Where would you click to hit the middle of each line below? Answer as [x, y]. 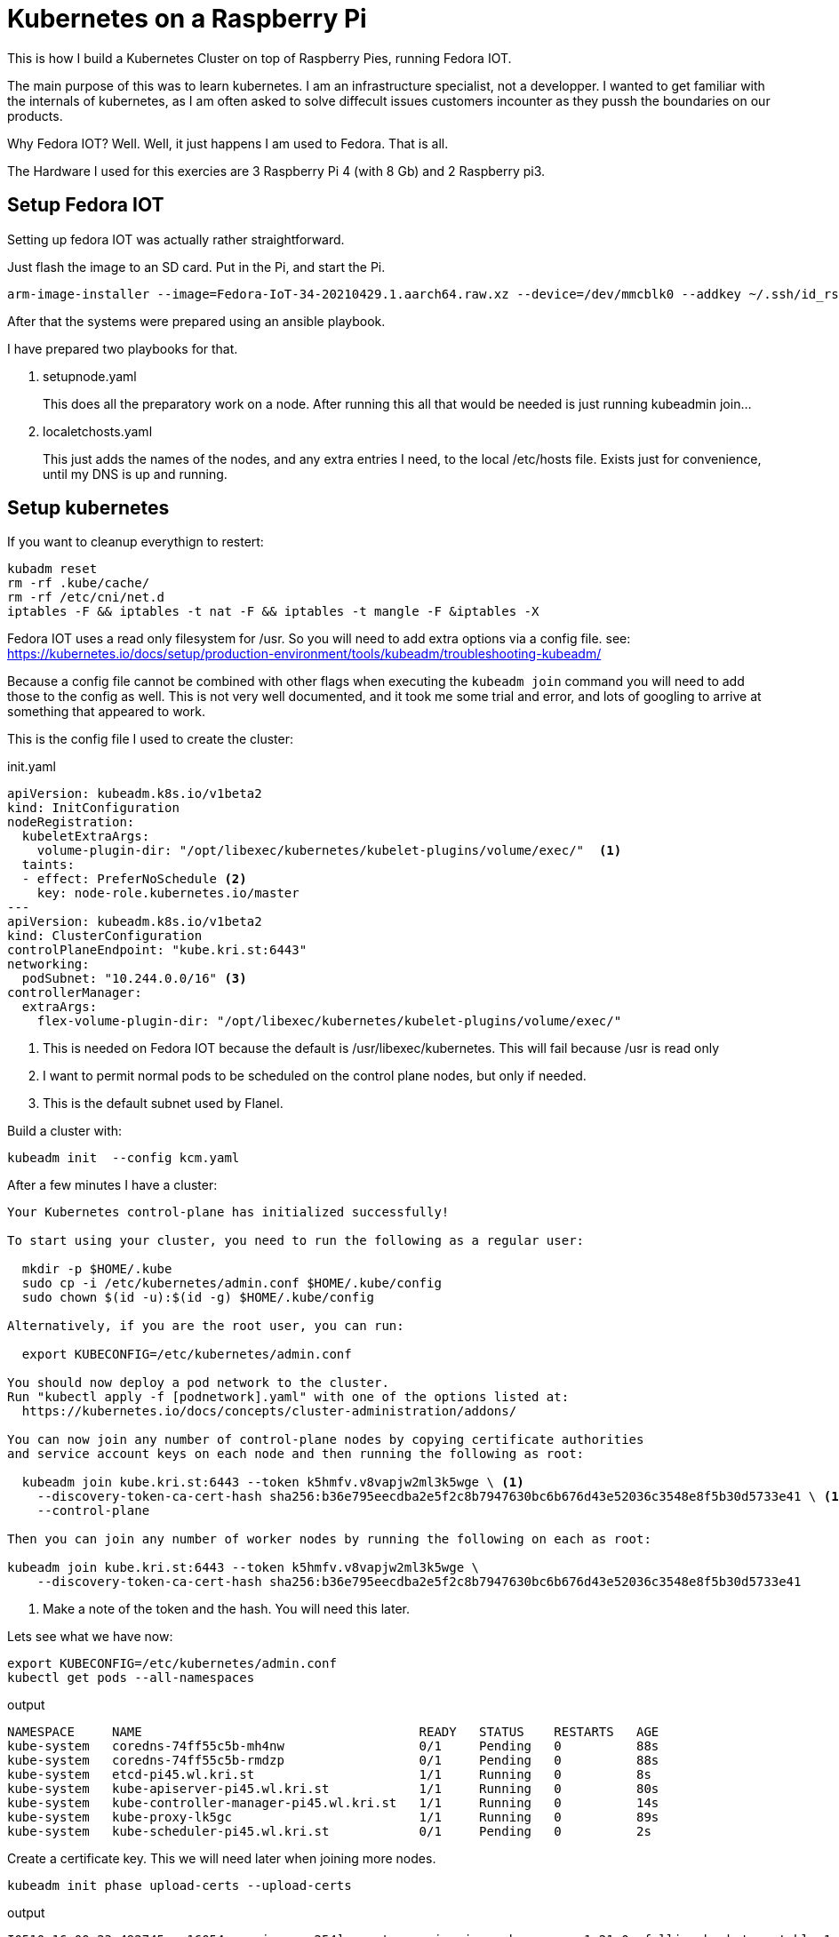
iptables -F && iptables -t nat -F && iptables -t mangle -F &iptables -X [273, 612]
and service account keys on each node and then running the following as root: [296, 1454]
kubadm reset [52, 569]
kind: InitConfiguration [93, 808]
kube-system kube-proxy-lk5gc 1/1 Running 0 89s [333, 1817]
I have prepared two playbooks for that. [123, 348]
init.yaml [32, 767]
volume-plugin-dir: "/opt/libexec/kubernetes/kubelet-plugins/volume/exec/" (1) [329, 851]
